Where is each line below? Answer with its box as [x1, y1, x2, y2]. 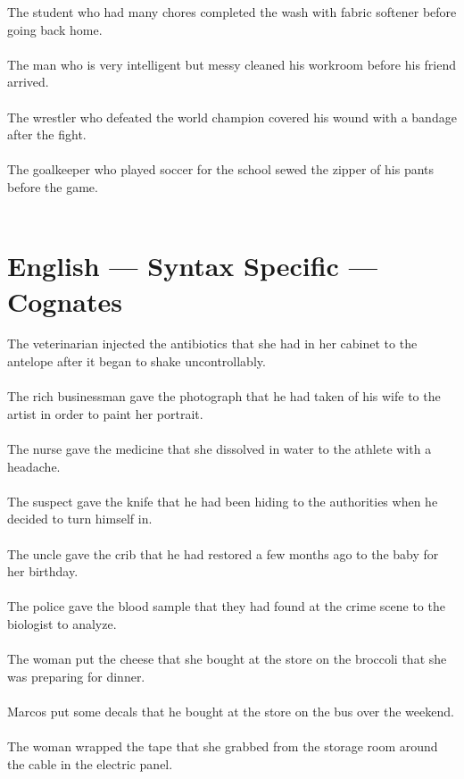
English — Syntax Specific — [7, 247, 377, 284]
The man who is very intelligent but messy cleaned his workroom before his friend [7, 54, 457, 73]
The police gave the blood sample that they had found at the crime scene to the [7, 597, 445, 616]
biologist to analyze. [7, 614, 117, 632]
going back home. [7, 20, 103, 38]
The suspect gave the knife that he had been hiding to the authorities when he [7, 491, 438, 510]
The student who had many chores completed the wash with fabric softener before [7, 3, 457, 21]
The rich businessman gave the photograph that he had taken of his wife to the [7, 387, 441, 406]
